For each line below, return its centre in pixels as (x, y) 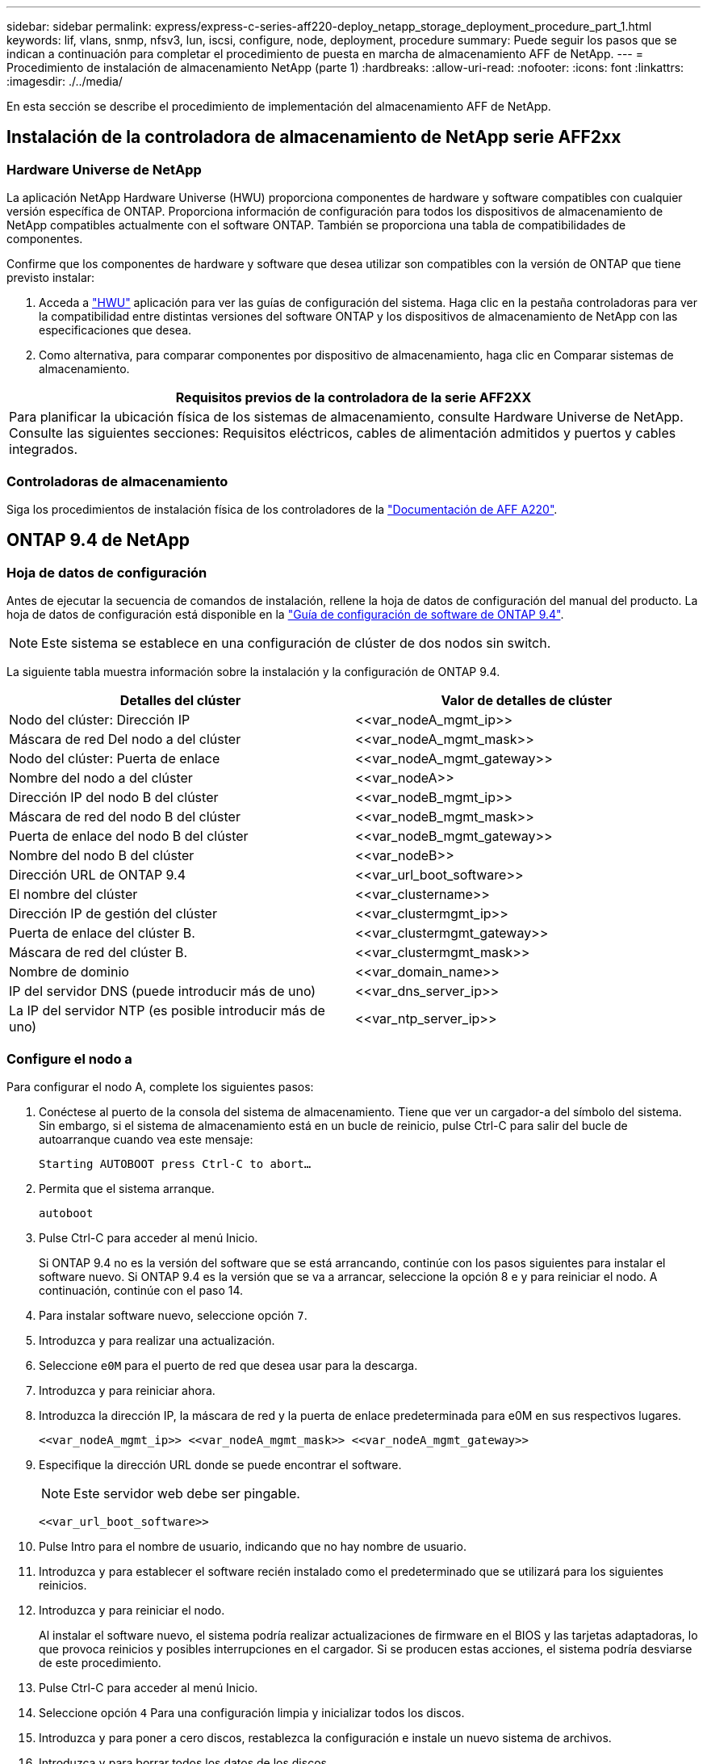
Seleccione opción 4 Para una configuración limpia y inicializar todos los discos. (252, 1712)
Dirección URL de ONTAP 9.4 (98, 875)
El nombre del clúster (73, 895)
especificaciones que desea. (115, 330)
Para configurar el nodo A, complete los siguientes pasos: (160, 1086)
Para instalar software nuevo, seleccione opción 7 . (173, 1315)
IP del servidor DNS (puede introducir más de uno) (163, 991)
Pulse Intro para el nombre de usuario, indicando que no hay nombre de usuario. (253, 1546)
